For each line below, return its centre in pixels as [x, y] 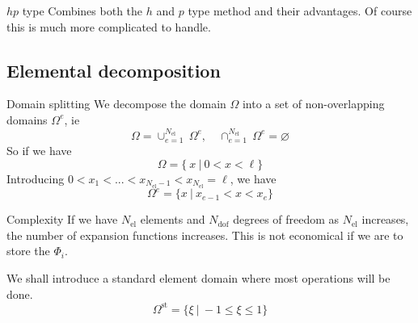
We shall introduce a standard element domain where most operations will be [198, 277]
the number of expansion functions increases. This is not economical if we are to [205, 235]
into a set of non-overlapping [313, 104]
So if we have [39, 151]
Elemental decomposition [114, 70]
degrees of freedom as [286, 219]
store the [28, 251]
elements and [173, 219]
